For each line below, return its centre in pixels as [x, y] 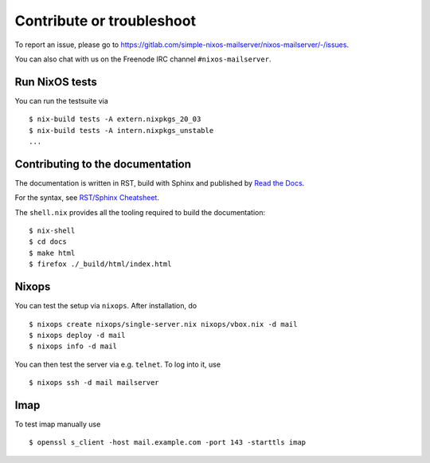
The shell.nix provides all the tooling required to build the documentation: [140, 212]
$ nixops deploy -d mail [77, 335]
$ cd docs [48, 242]
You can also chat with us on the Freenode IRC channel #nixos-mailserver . [143, 59]
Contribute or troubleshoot [106, 21]
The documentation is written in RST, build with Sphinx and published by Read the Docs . [160, 182]
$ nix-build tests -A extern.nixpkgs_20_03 [115, 119]
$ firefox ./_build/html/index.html [100, 264]
